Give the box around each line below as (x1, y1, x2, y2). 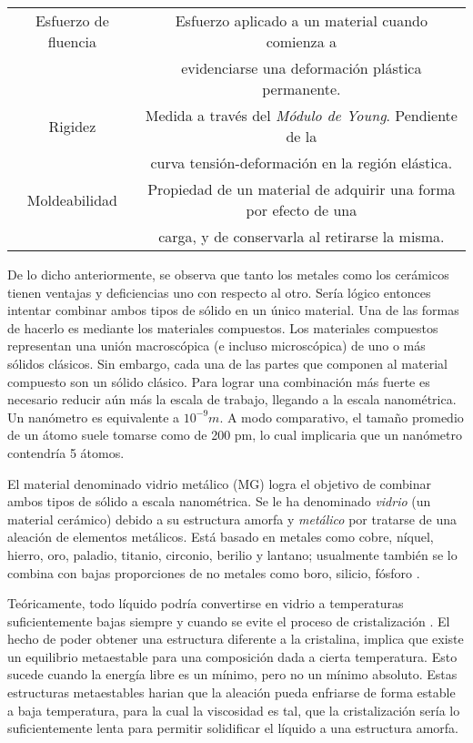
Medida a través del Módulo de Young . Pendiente (145, 105, 458, 126)
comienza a (266, 31, 337, 52)
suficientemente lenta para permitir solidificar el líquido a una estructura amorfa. (7, 718, 458, 738)
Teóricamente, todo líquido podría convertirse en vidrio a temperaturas (7, 594, 404, 613)
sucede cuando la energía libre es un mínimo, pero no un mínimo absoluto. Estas (7, 665, 458, 684)
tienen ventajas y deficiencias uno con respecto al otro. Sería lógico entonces (7, 282, 431, 301)
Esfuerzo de (35, 10, 109, 31)
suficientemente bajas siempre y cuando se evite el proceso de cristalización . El (7, 611, 450, 630)
